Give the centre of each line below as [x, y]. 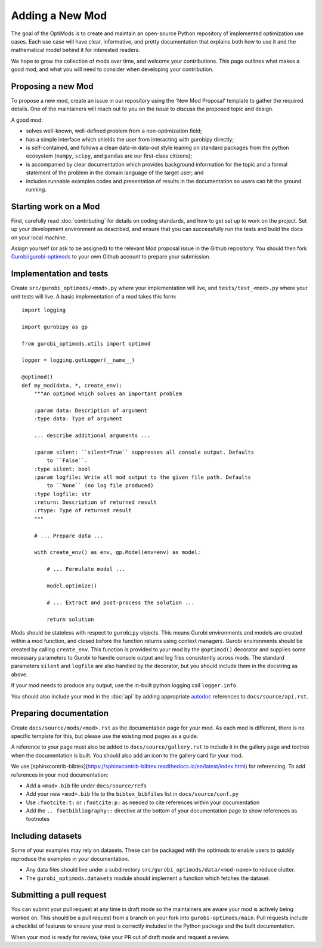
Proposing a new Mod [52, 86]
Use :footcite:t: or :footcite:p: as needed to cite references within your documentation [143, 802]
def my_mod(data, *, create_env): [72, 385]
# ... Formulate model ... [86, 569]
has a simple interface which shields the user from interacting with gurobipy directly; [130, 139]
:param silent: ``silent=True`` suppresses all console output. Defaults [144, 452]
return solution [70, 619]
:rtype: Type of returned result [83, 511]
